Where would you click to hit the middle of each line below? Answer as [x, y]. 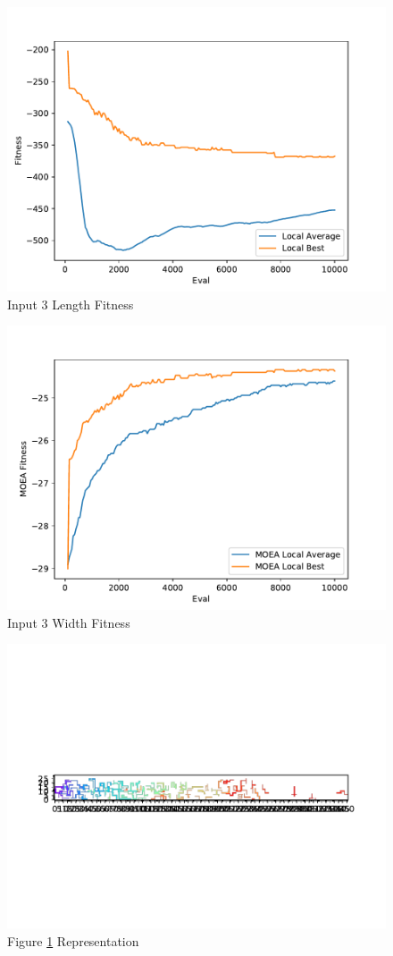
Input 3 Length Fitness [71, 304]
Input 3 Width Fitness [69, 622]
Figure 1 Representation [73, 940]
